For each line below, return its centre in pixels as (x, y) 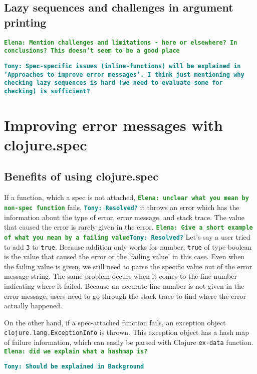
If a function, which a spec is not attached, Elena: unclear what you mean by (126, 197)
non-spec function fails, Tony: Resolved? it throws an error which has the (122, 207)
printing (25, 22)
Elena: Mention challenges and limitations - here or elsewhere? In (121, 42)
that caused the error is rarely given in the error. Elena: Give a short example (128, 227)
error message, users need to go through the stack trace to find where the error (125, 296)
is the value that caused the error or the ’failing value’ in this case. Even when (124, 256)
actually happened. (33, 306)
